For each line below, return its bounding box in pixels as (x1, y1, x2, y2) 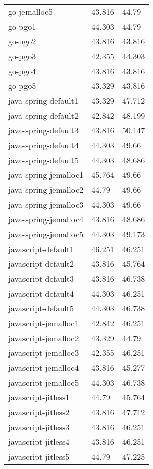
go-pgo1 (8, 20, 36, 32)
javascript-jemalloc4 (8, 362, 79, 373)
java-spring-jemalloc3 (8, 198, 84, 210)
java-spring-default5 (8, 154, 79, 166)
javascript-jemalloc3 (8, 347, 79, 359)
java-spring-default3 (8, 124, 79, 136)
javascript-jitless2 (8, 406, 70, 418)
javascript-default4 (8, 287, 74, 299)
